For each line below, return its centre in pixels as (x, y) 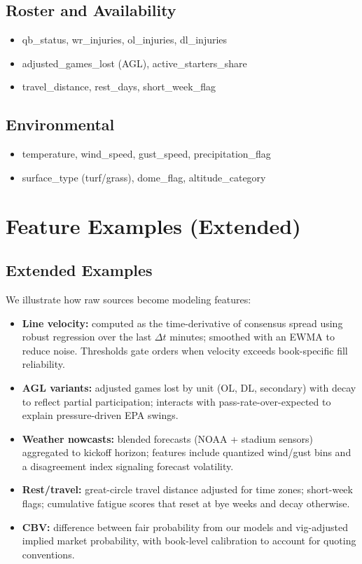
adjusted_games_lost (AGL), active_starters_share (134, 63)
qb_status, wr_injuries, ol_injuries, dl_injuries (125, 40)
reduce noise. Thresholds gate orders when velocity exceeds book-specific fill (185, 350)
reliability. (43, 364)
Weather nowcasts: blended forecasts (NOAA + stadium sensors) (168, 438)
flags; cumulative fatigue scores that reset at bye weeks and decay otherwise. (186, 503)
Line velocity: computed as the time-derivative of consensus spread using (182, 323)
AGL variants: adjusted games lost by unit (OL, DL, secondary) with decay (189, 387)
